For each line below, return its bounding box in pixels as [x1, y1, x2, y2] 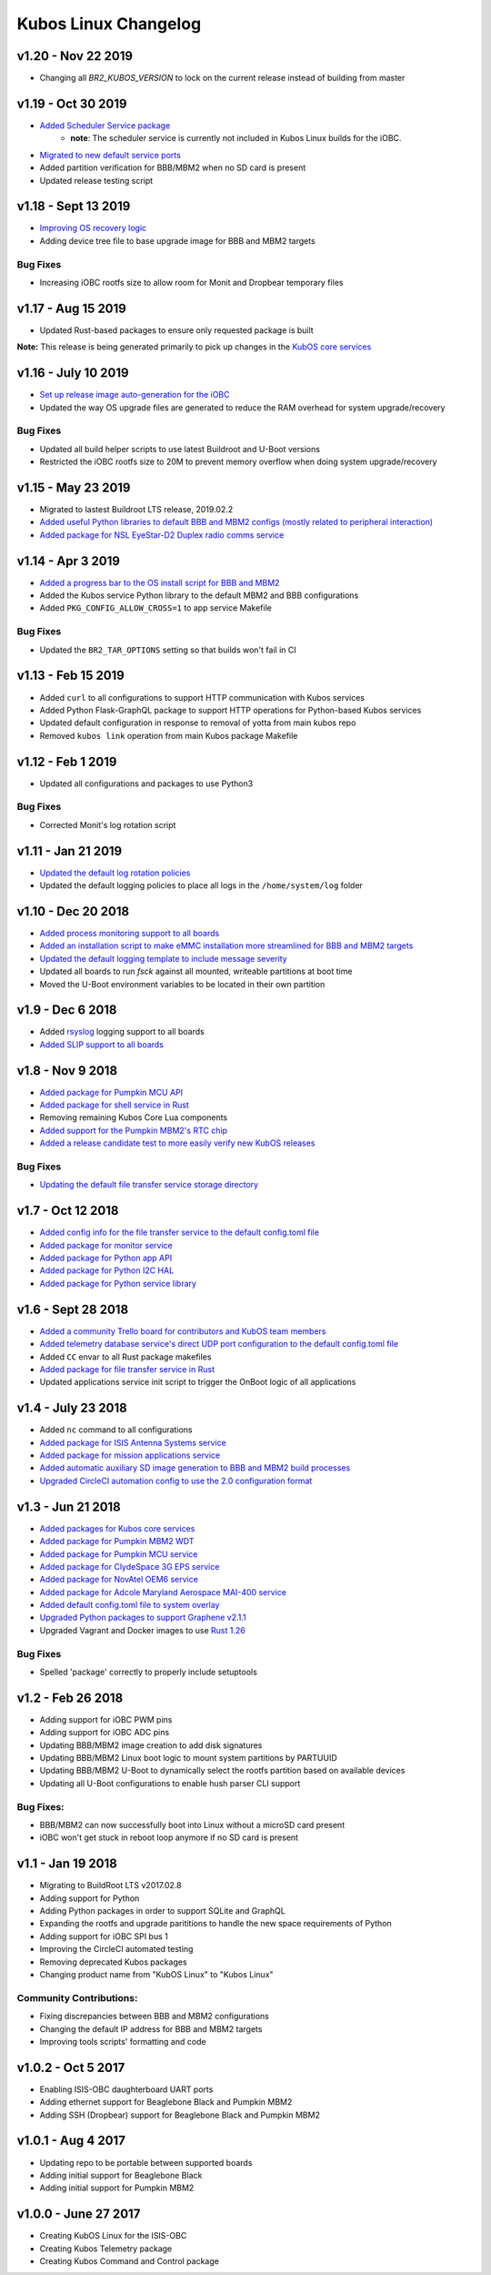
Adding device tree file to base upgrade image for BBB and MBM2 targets [39, 235, 316, 246]
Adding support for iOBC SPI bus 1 [39, 1930, 168, 1942]
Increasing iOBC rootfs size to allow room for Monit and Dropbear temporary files [39, 277, 344, 288]
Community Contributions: [16, 1991, 138, 2004]
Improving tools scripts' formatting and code [39, 2036, 206, 2047]
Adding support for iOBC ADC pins [39, 1727, 170, 1738]
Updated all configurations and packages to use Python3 [39, 778, 254, 789]
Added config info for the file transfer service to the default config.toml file [39, 1227, 320, 1238]
